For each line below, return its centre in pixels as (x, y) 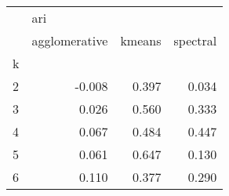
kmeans (141, 40)
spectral (195, 40)
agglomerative (70, 40)
